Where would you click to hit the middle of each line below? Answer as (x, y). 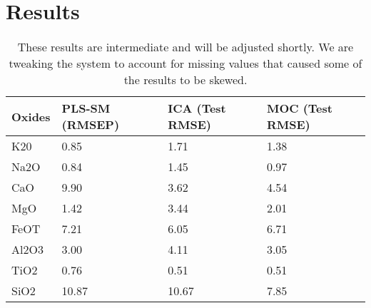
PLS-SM (86, 108)
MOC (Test (299, 108)
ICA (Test (197, 108)
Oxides (31, 116)
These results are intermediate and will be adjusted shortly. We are (185, 47)
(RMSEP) (91, 125)
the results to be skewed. (185, 80)
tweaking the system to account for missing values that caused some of (185, 63)
